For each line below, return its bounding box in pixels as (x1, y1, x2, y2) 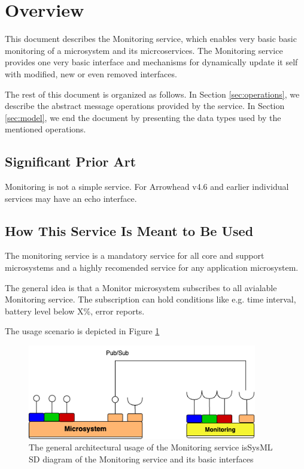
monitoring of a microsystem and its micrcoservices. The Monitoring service (5, 44, 283, 56)
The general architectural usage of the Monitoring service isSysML (29, 441, 273, 453)
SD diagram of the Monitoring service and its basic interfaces (29, 452, 254, 465)
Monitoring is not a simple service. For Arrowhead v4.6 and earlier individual (5, 180, 289, 193)
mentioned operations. (5, 123, 86, 135)
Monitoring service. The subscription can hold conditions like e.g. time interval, (5, 293, 296, 305)
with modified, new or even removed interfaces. (5, 67, 177, 80)
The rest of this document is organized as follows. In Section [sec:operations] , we (5, 87, 300, 100)
